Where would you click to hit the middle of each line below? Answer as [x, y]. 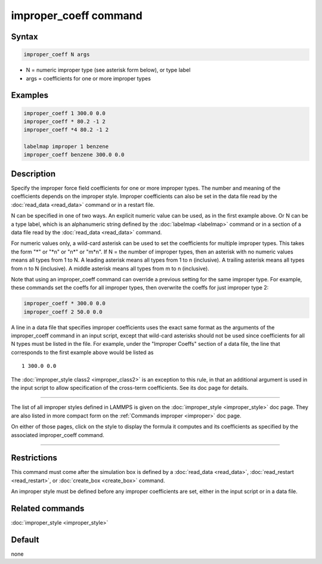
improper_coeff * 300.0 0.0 [64, 303]
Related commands [48, 509]
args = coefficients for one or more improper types [89, 78]
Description [33, 174]
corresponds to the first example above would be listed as [83, 352]
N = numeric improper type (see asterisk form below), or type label [108, 70]
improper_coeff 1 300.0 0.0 [64, 113]
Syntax [24, 37]
